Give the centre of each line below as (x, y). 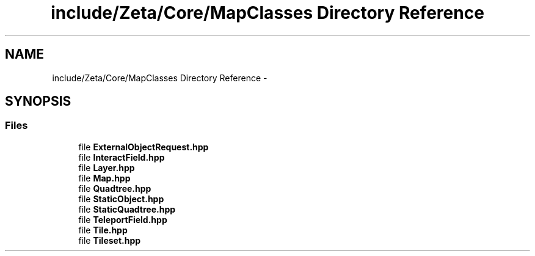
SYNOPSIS (38, 101)
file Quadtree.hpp (115, 188)
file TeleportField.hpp (123, 219)
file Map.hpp (104, 178)
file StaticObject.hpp (121, 199)
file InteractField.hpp (122, 157)
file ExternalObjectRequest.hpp (144, 147)
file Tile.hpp (103, 230)
